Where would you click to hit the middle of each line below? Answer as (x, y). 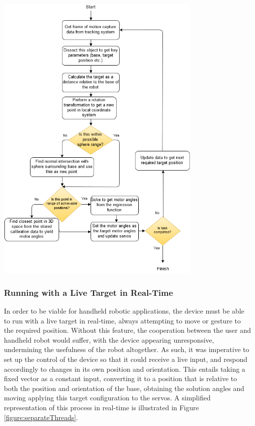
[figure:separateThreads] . (41, 417)
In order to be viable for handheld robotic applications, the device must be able (124, 311)
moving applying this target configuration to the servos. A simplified (107, 398)
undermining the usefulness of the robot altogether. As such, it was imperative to (127, 349)
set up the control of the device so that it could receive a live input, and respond (126, 359)
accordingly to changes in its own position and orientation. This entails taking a (125, 369)
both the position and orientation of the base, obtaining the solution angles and (124, 388)
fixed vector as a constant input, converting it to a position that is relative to (121, 378)
